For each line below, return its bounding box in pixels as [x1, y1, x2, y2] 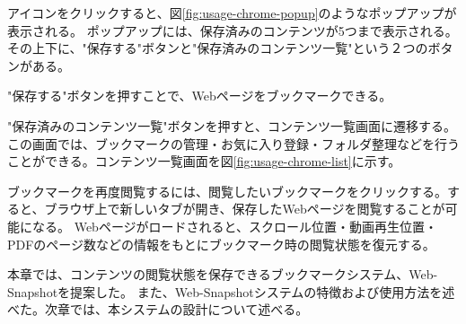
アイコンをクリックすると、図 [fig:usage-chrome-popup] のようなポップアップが [7, 4, 457, 22]
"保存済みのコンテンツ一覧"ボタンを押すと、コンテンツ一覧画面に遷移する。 [7, 116, 456, 135]
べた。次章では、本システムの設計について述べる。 [7, 300, 309, 319]
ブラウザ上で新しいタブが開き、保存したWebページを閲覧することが [44, 199, 445, 218]
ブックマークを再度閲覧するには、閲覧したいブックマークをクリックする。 [7, 181, 447, 200]
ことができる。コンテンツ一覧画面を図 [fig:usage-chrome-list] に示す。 [7, 152, 401, 171]
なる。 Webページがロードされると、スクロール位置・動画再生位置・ [31, 216, 438, 235]
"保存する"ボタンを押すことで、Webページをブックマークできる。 [7, 86, 392, 105]
